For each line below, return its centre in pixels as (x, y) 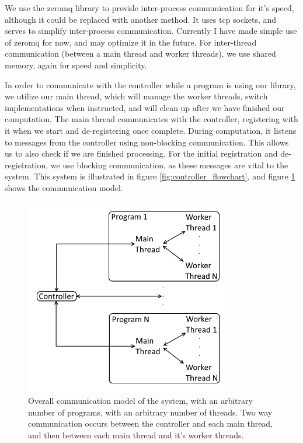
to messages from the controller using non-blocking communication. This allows (147, 142)
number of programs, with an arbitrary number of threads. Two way (150, 412)
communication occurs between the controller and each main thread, (151, 423)
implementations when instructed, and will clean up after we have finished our (145, 107)
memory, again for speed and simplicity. (76, 65)
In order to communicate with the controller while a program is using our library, (150, 84)
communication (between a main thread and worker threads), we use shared (140, 53)
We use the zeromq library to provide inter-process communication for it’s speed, (149, 8)
